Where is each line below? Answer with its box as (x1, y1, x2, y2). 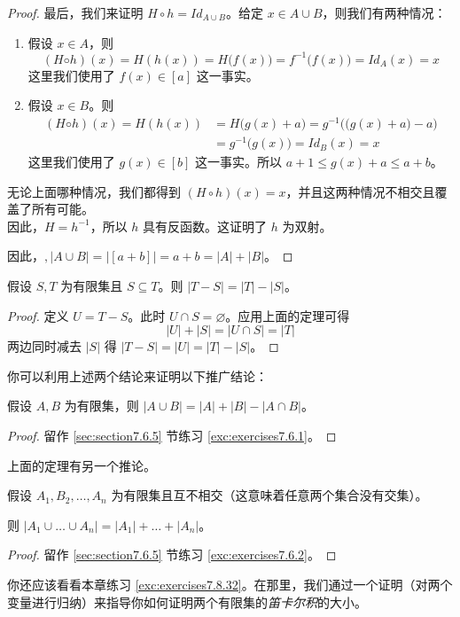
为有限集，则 (64, 396, 139, 415)
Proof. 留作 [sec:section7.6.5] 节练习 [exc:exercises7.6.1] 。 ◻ (7, 426, 337, 445)
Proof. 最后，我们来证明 (7, 4, 144, 21)
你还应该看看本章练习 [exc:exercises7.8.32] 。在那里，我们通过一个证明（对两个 (7, 575, 453, 593)
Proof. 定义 (7, 306, 69, 324)
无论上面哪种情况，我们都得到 (7, 182, 181, 200)
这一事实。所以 (195, 152, 283, 171)
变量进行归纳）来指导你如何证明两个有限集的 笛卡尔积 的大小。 (7, 592, 367, 611)
